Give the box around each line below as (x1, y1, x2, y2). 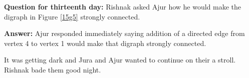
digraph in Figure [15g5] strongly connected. (4, 11, 140, 21)
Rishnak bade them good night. (4, 64, 101, 74)
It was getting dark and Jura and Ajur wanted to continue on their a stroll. (4, 54, 236, 65)
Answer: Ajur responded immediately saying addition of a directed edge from (4, 28, 245, 38)
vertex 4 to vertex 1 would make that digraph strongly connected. (4, 37, 206, 48)
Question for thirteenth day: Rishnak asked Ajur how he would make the (4, 1, 241, 11)
